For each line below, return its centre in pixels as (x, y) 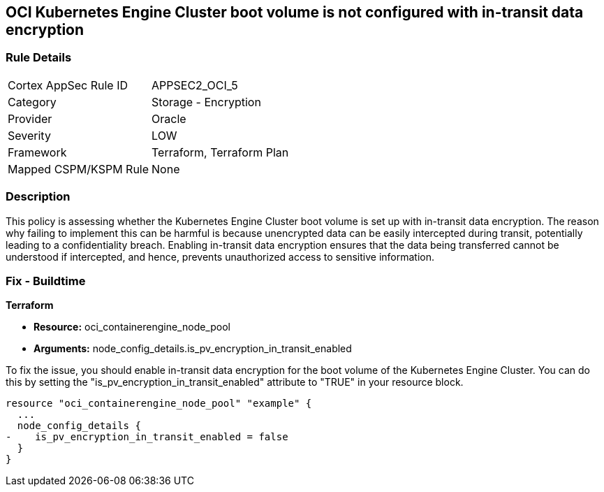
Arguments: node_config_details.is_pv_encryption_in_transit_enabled (193, 349)
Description (38, 197)
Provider (30, 118)
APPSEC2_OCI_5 (195, 85)
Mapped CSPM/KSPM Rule (79, 169)
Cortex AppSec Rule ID (68, 85)
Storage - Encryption (206, 102)
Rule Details (39, 58)
